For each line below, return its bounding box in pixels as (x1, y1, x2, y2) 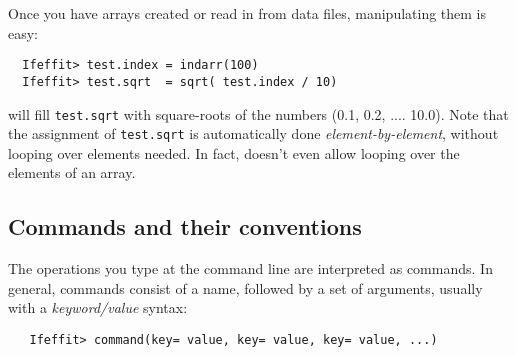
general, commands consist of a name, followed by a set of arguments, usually (8, 277, 483, 298)
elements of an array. (8, 162, 136, 183)
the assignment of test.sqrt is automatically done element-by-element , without (8, 123, 499, 144)
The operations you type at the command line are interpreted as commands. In (8, 258, 493, 279)
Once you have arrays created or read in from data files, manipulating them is (8, 3, 487, 23)
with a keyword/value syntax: (8, 297, 188, 318)
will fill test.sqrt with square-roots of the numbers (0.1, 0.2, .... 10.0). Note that (8, 103, 509, 124)
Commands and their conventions (8, 211, 362, 242)
